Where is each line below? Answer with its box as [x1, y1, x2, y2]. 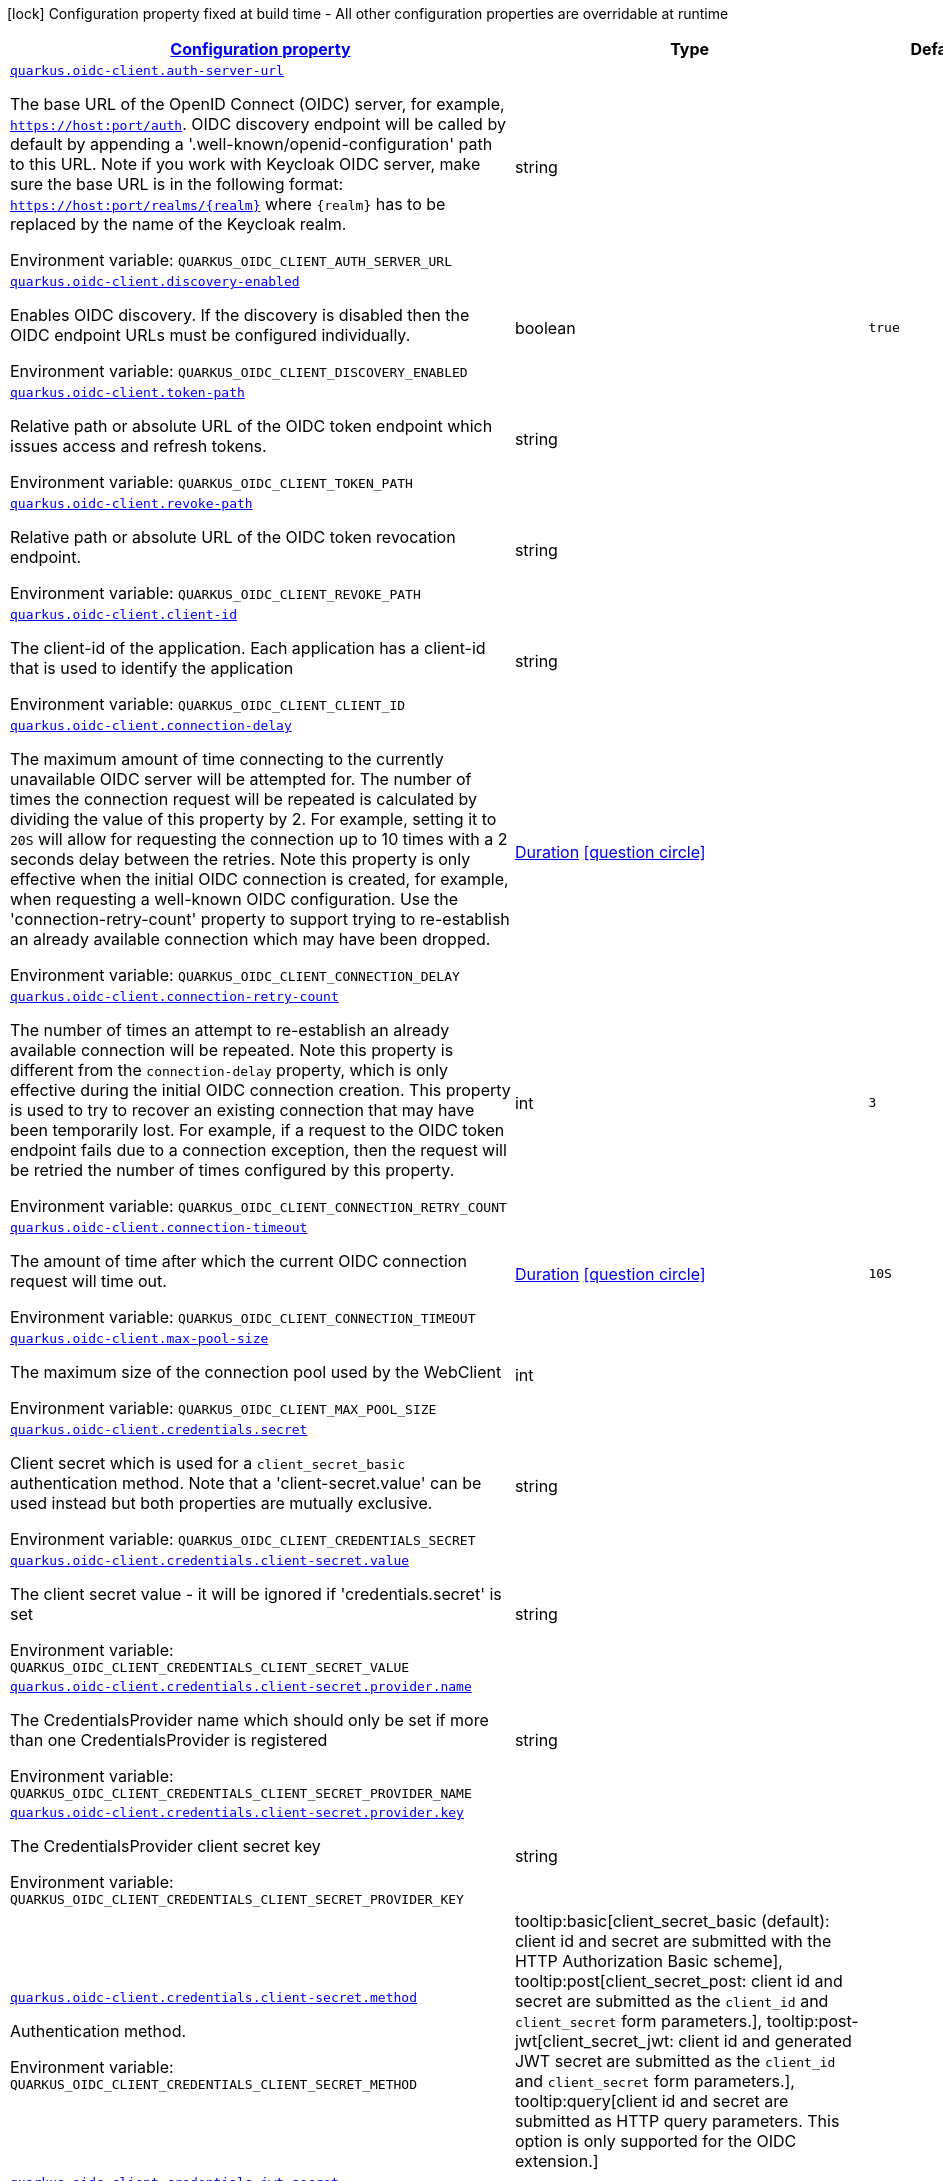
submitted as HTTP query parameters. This [514, 2111, 840, 2131]
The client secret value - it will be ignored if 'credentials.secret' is [10, 1584, 502, 1604]
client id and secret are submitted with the [514, 1931, 832, 1951]
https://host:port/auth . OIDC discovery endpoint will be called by [10, 114, 506, 134]
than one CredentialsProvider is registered [10, 1730, 328, 1750]
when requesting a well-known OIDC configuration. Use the [10, 889, 459, 909]
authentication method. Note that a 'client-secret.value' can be [10, 1473, 482, 1493]
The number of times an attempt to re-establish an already [10, 1020, 450, 1040]
